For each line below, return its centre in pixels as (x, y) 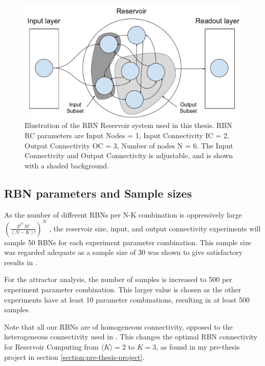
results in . (21, 262)
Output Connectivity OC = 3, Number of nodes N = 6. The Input (129, 145)
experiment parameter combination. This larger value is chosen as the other (123, 289)
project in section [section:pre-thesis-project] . (74, 357)
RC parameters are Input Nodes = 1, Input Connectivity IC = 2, (127, 135)
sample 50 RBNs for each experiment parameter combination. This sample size (128, 242)
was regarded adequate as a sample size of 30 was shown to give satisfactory (124, 252)
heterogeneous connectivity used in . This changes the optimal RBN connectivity (131, 337)
